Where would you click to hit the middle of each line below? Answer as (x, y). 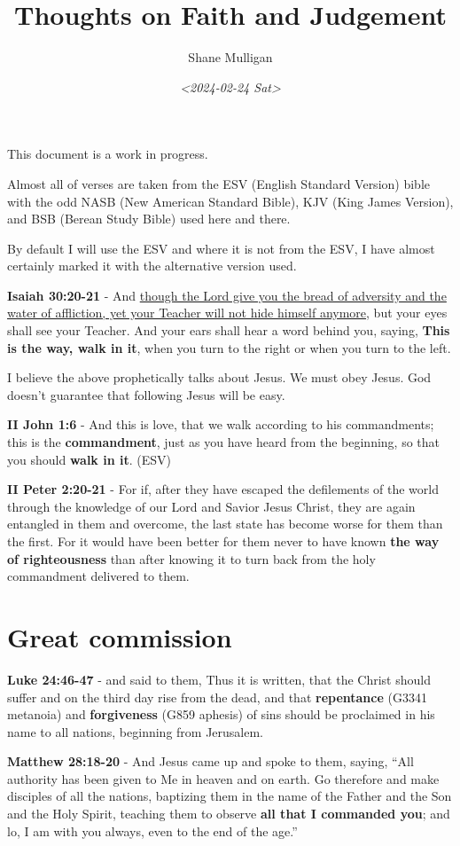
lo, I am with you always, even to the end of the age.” (152, 830)
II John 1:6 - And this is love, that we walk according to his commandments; (221, 424)
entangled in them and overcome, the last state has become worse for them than (225, 524)
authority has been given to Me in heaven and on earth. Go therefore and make (223, 778)
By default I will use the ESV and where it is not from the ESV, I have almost (221, 248)
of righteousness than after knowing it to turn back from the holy (191, 558)
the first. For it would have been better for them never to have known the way (223, 541)
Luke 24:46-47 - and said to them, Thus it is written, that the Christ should (219, 679)
